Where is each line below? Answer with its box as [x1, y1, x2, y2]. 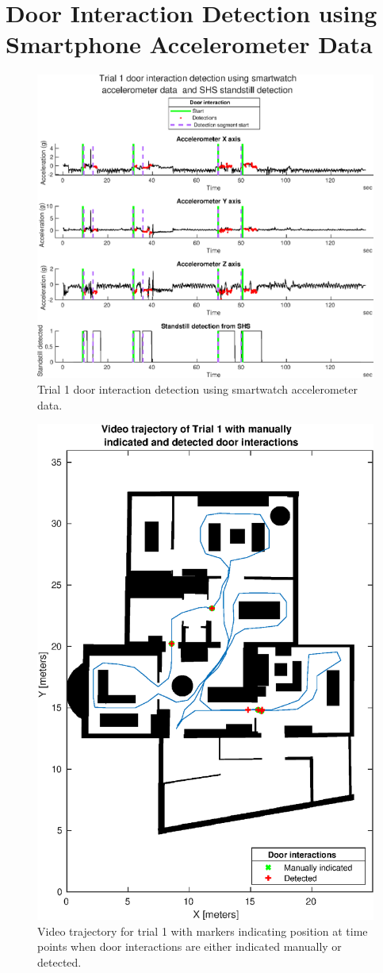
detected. [37, 953, 82, 970]
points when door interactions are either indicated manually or [37, 938, 342, 955]
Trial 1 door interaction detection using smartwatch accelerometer [37, 381, 358, 398]
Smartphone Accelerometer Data [6, 28, 373, 60]
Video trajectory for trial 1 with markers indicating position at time [37, 922, 368, 939]
